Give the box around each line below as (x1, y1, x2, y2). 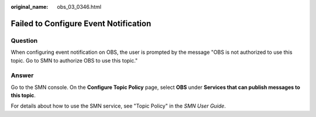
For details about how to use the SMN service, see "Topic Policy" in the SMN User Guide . (11, 102, 226, 109)
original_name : (11, 4, 49, 10)
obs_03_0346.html (57, 4, 102, 10)
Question (11, 36, 38, 44)
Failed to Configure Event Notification (11, 18, 152, 29)
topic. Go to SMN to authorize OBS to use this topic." (11, 57, 138, 64)
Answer (11, 71, 34, 80)
